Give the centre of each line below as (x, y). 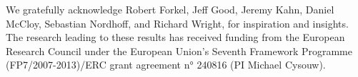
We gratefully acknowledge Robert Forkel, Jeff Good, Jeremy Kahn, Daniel (170, 9)
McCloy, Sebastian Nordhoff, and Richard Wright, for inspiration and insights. (177, 23)
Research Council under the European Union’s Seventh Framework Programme (179, 51)
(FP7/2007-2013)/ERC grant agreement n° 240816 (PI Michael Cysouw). (166, 65)
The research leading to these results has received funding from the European (175, 37)
